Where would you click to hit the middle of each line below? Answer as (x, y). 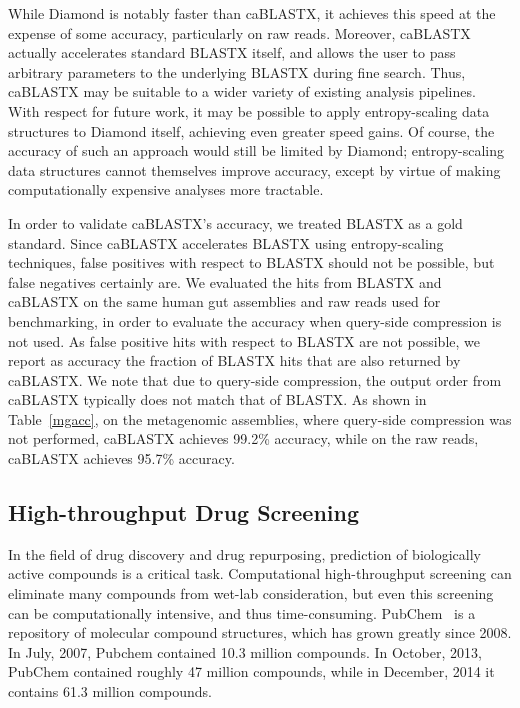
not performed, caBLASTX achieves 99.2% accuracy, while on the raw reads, (243, 438)
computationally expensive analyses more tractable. (166, 189)
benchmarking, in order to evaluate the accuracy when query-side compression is (255, 320)
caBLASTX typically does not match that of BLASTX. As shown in (217, 399)
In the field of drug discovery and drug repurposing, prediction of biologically (244, 553)
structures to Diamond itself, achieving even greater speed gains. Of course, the (251, 130)
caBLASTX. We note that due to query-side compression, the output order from (255, 379)
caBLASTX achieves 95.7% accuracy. (121, 458)
